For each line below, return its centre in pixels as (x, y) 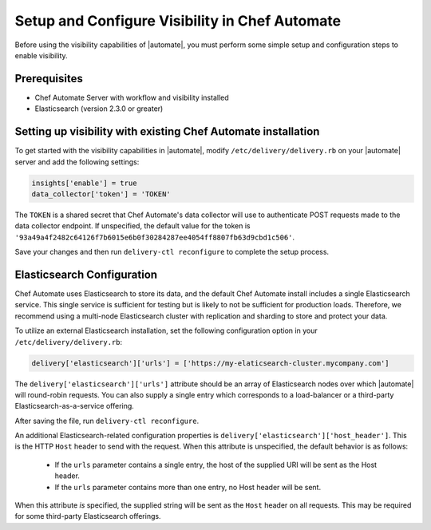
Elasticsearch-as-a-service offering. (75, 406)
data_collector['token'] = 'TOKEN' (101, 194)
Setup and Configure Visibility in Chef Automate (178, 21)
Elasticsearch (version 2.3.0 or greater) (99, 109)
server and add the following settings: (77, 162)
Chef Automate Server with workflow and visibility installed (132, 97)
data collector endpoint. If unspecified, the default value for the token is (132, 226)
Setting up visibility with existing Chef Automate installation (167, 132)
